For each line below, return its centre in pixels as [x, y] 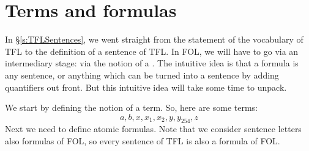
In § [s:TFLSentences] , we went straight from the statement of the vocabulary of [154, 39]
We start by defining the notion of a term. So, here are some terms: [132, 107]
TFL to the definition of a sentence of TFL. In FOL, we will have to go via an [152, 51]
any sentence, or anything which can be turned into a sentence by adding [142, 75]
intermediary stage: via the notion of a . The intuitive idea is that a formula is [152, 63]
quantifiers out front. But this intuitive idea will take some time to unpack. [146, 87]
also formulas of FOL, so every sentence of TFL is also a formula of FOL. [143, 141]
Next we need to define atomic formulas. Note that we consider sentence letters [153, 129]
